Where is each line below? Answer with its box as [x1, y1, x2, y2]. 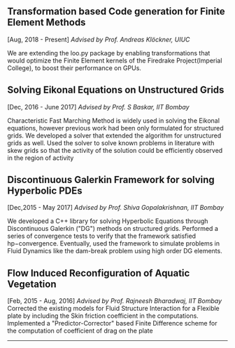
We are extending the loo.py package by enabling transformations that [7, 48, 211, 57]
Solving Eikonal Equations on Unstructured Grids [7, 84, 225, 96]
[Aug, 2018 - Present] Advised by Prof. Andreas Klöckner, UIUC [7, 35, 190, 43]
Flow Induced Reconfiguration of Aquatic [7, 267, 190, 279]
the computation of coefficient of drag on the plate [7, 326, 153, 335]
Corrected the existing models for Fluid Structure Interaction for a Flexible [7, 304, 220, 313]
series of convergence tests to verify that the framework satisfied [7, 232, 197, 241]
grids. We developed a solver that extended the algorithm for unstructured [7, 131, 222, 140]
